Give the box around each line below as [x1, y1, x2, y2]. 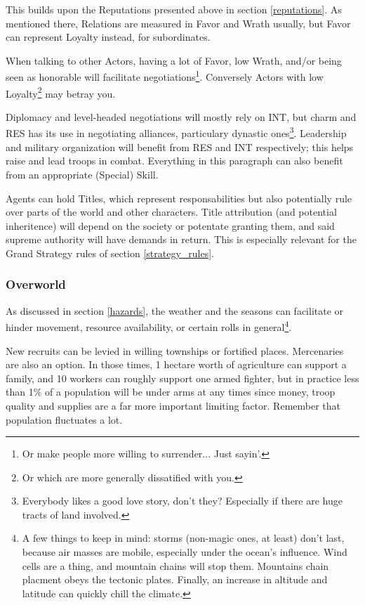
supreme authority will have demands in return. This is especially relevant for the [6, 232, 357, 247]
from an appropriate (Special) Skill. [6, 167, 159, 181]
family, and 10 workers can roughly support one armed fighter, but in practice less [6, 370, 359, 385]
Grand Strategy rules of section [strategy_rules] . [6, 245, 214, 260]
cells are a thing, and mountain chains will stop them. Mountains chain [22, 558, 329, 573]
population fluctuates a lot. [6, 412, 123, 427]
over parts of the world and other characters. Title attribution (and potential [6, 204, 337, 219]
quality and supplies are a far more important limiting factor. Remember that [6, 398, 340, 412]
